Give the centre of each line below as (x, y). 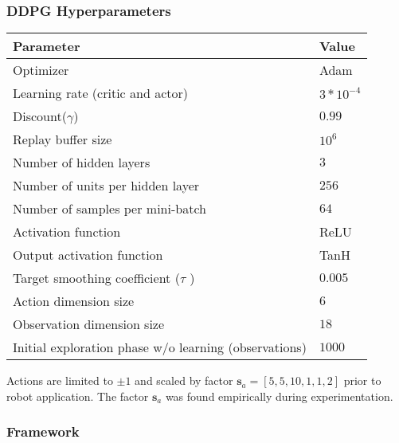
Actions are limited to (60, 380)
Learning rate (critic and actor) (100, 93)
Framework (43, 431)
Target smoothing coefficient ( (96, 278)
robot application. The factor (78, 396)
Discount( (40, 116)
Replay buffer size (63, 139)
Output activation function (88, 255)
